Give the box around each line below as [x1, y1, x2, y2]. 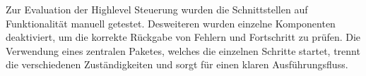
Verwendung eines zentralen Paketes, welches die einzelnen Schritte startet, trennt [6, 43, 360, 58]
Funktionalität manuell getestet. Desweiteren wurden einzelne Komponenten [6, 15, 336, 30]
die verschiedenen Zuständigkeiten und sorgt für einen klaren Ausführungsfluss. [6, 57, 348, 72]
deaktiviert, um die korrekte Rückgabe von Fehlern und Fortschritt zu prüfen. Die [6, 30, 361, 44]
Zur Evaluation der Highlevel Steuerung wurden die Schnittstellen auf [6, 2, 308, 16]
